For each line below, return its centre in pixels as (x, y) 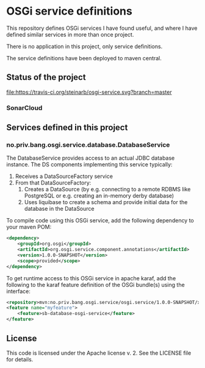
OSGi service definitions (69, 11)
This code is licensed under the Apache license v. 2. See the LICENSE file (99, 353)
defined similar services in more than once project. (70, 34)
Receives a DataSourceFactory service (64, 176)
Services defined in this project (67, 128)
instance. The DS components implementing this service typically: (89, 165)
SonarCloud (24, 108)
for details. (20, 359)
